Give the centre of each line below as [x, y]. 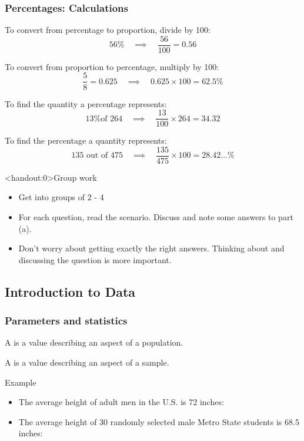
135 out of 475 [97, 156]
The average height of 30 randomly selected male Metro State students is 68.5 [159, 421]
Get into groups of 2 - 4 [61, 197]
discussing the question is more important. [95, 259]
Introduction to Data [70, 291]
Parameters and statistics [66, 321]
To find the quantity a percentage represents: [86, 103]
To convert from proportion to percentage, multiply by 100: [112, 66]
